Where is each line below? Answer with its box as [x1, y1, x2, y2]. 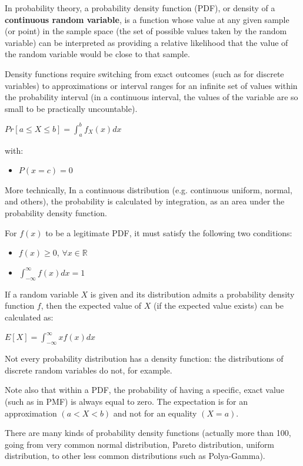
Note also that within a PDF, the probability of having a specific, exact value [5, 384, 284, 396]
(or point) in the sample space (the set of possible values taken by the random [5, 25, 287, 37]
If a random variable [5, 287, 78, 300]
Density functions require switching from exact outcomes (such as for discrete [5, 67, 284, 80]
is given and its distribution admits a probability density [90, 287, 295, 300]
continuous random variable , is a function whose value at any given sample [5, 13, 289, 25]
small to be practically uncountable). [5, 102, 138, 114]
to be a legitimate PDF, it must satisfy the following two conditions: [45, 226, 292, 239]
